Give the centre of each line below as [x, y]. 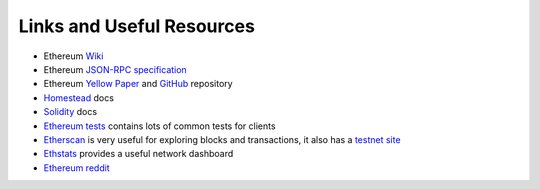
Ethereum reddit [76, 167]
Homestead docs [79, 97]
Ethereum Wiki [73, 56]
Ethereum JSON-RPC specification [115, 69]
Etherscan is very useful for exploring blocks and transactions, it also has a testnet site [222, 139]
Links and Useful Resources [136, 26]
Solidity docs [70, 112]
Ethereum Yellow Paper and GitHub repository [138, 84]
